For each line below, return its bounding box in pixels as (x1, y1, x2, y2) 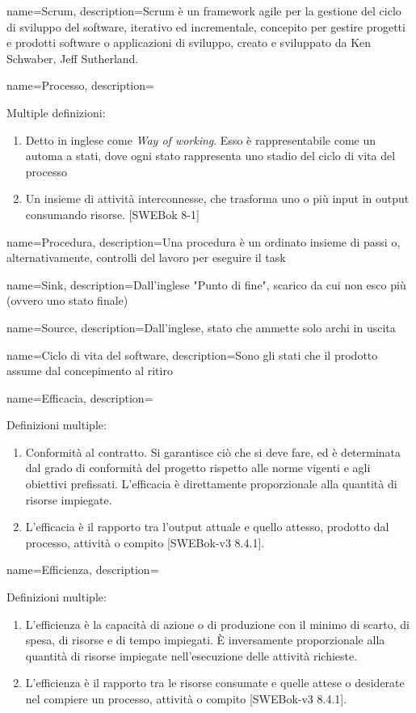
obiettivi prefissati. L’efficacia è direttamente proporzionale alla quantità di (25, 475, 397, 492)
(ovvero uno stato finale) (6, 292, 128, 309)
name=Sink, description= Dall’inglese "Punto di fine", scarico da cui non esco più (6, 276, 406, 293)
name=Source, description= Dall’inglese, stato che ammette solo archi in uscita (6, 319, 396, 335)
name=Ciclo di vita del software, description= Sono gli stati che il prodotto (6, 346, 378, 363)
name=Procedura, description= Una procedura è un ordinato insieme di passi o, (6, 233, 401, 250)
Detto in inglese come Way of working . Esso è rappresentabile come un (25, 131, 376, 148)
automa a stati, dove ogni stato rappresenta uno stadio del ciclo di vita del (25, 147, 396, 164)
